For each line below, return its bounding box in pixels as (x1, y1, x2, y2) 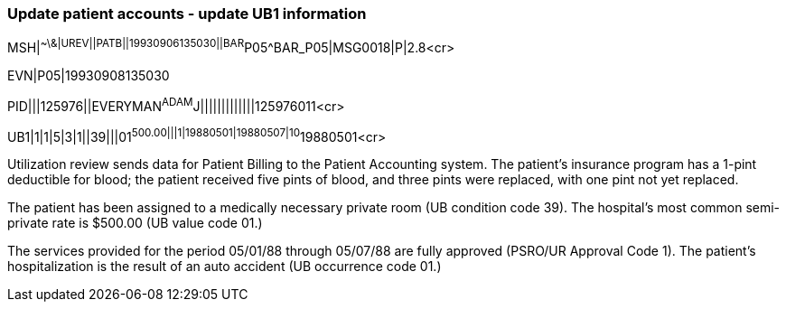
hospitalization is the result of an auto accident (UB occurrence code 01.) (7, 258, 442, 275)
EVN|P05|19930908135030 (7, 68, 170, 84)
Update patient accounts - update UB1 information (7, 5, 367, 23)
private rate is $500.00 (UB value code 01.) (7, 215, 263, 231)
